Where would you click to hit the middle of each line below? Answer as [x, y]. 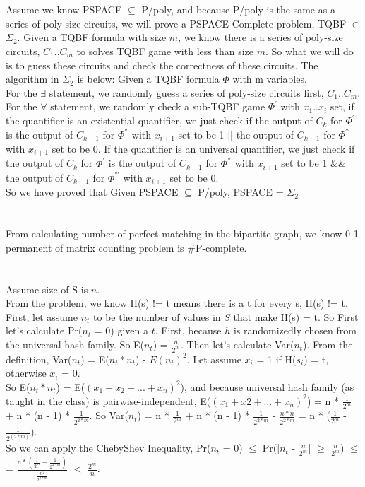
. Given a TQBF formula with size [92, 37]
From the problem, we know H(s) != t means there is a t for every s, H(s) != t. [177, 303]
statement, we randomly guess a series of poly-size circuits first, [186, 92]
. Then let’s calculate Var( [238, 344]
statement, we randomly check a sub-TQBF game [158, 106]
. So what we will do [309, 51]
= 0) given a [121, 330]
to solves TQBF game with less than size [165, 51]
